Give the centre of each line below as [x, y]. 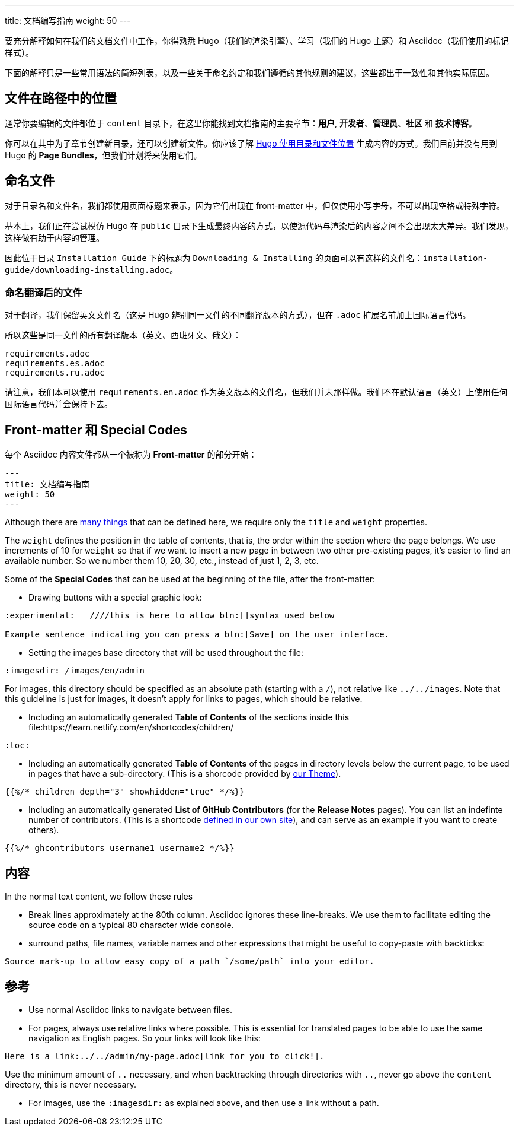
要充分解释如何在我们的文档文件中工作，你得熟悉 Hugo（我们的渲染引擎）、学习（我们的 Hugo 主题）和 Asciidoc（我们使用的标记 [257, 41]
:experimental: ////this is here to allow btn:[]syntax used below [170, 616]
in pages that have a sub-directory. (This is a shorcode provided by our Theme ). [185, 774]
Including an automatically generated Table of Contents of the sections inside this [189, 717]
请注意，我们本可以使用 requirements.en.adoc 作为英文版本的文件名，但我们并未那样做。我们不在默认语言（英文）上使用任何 [256, 392]
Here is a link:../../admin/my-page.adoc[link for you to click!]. [165, 1056]
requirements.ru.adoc [55, 373]
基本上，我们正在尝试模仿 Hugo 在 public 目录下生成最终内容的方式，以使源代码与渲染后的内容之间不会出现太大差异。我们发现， [259, 225]
